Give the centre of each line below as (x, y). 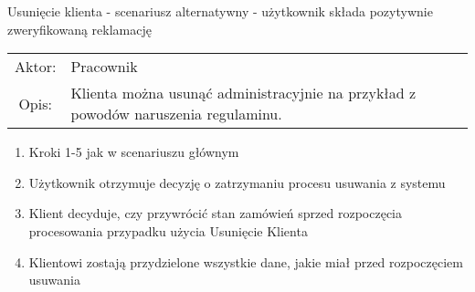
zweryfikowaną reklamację (79, 29)
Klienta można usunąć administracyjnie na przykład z (243, 93)
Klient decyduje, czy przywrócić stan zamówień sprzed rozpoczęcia (216, 213)
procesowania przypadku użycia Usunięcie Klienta (168, 230)
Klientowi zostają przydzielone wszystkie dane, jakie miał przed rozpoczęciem (246, 261)
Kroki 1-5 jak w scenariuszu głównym (134, 152)
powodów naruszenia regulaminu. (176, 114)
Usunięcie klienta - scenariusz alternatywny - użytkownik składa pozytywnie (220, 11)
